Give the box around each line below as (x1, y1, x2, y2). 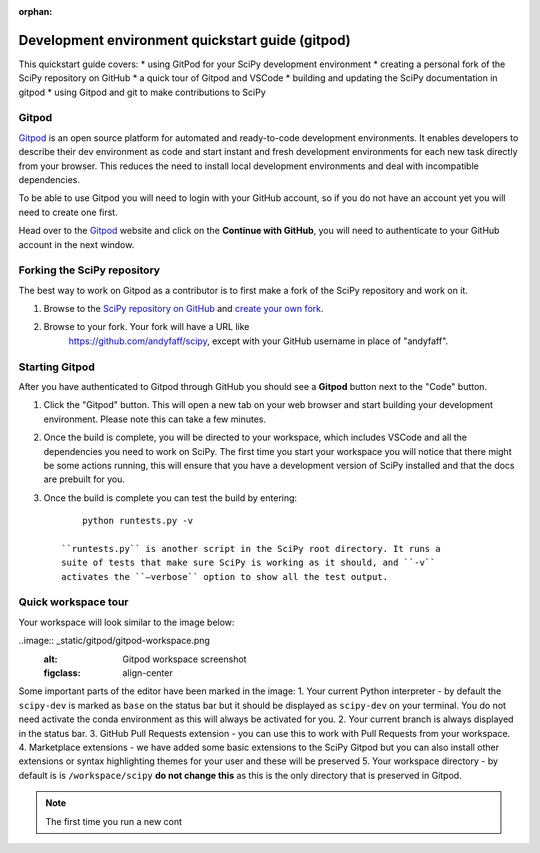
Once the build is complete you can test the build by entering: (43, 491, 298, 504)
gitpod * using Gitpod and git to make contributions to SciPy (18, 86, 267, 98)
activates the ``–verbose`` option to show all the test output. (61, 571, 389, 582)
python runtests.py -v (81, 515, 194, 527)
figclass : (43, 667, 81, 679)
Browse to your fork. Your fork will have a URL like (43, 321, 250, 333)
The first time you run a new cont (45, 815, 183, 827)
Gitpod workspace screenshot (122, 653, 247, 665)
